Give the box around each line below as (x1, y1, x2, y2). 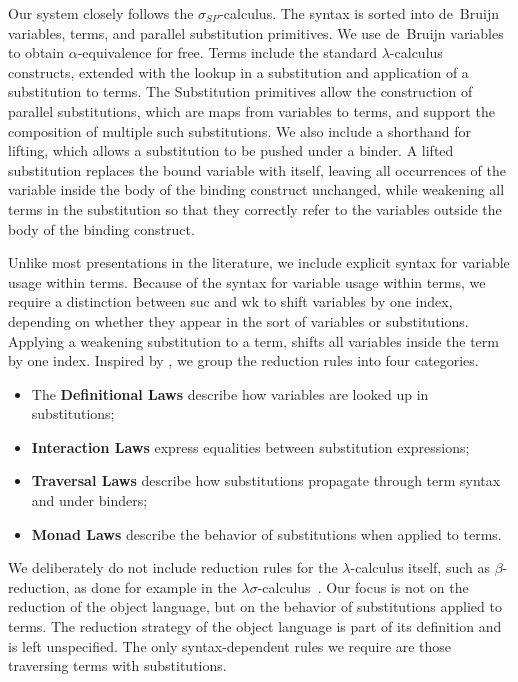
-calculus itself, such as (350, 557, 491, 578)
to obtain (8, 42, 65, 63)
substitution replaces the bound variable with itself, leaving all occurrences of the (8, 159, 506, 180)
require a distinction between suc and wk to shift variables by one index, (8, 291, 453, 312)
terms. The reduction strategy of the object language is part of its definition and (8, 616, 502, 637)
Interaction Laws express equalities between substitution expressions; (31, 436, 470, 457)
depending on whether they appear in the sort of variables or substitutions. (8, 310, 469, 331)
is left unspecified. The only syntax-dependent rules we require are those (8, 635, 452, 656)
